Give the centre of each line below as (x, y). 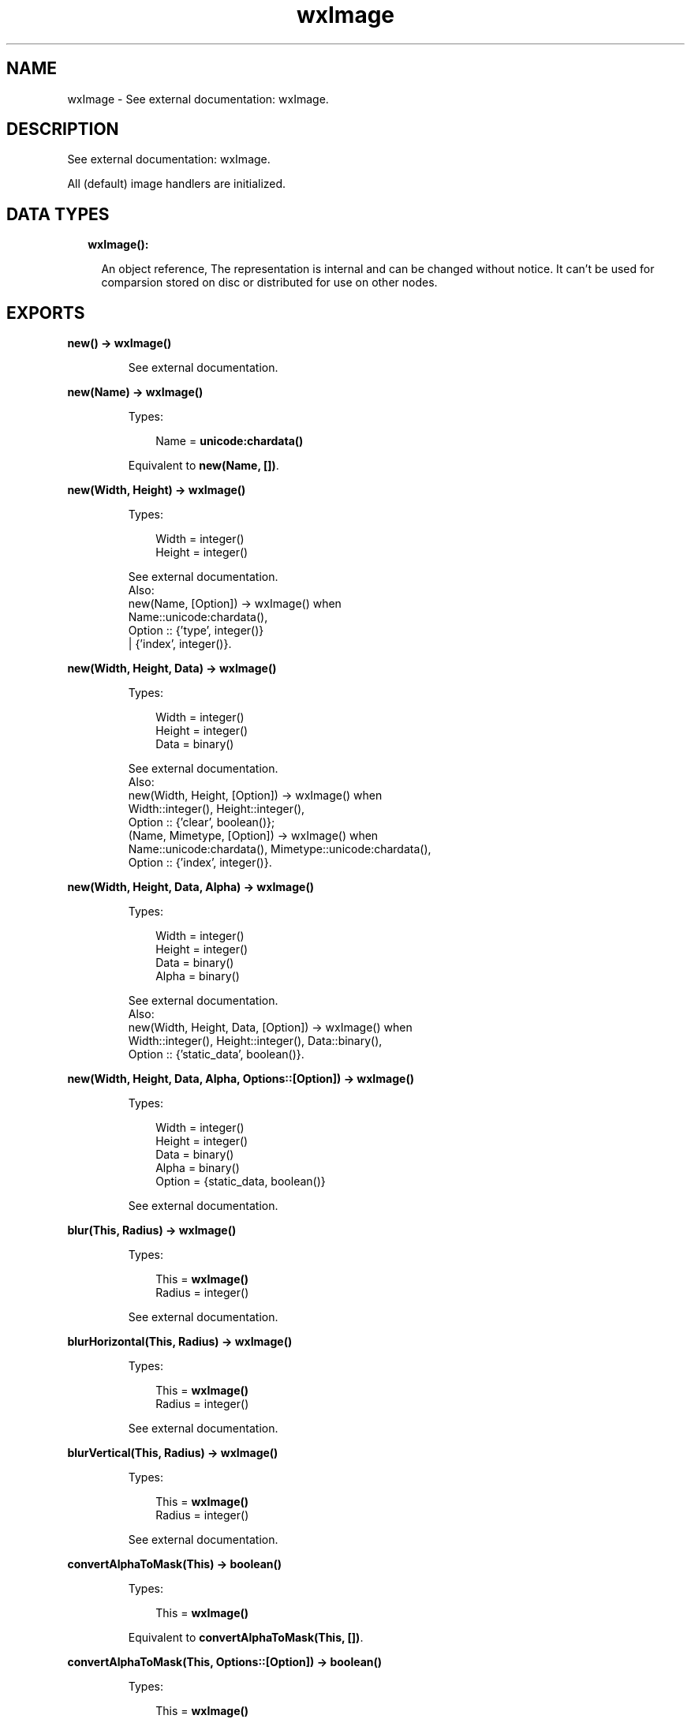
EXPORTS (46, 313)
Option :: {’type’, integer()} (196, 631)
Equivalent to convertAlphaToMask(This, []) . (246, 1638)
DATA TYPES (58, 214)
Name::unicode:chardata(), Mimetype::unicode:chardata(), (280, 849)
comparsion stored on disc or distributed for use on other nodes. (269, 283)
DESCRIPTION (63, 129)
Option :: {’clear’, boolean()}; (202, 822)
